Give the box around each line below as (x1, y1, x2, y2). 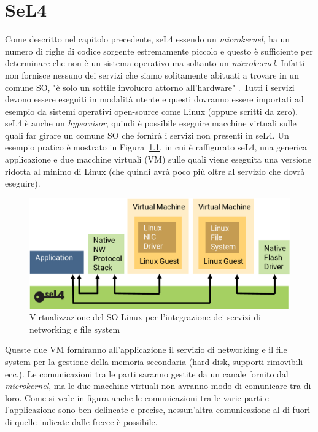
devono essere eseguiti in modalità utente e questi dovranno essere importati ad (5, 93, 304, 106)
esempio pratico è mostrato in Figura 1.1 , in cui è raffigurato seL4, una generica (5, 141, 308, 153)
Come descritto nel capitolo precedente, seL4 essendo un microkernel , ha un (5, 33, 290, 45)
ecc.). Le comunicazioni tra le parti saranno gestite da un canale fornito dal (5, 367, 289, 380)
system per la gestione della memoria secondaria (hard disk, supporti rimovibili (5, 355, 303, 368)
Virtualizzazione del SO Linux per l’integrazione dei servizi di (29, 310, 261, 323)
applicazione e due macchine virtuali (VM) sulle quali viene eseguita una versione (5, 153, 311, 166)
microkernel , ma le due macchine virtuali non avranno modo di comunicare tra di (5, 379, 311, 392)
